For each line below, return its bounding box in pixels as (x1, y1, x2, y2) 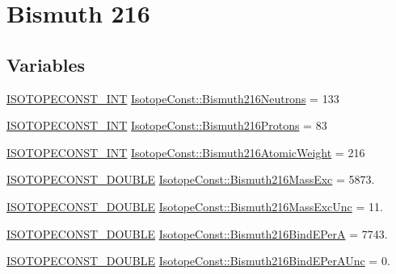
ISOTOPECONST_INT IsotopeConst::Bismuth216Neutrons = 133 (6, 89, 339, 106)
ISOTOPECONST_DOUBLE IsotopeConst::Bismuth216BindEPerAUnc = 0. (6, 252, 390, 269)
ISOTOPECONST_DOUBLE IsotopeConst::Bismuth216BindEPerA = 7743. (6, 225, 388, 242)
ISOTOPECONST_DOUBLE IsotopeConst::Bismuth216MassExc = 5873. (6, 171, 375, 188)
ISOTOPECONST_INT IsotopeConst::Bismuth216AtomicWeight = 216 (6, 143, 365, 160)
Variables (6, 52, 86, 77)
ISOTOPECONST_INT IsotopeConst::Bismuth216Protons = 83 (6, 117, 327, 134)
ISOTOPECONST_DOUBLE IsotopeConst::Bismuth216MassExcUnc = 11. (6, 197, 383, 214)
